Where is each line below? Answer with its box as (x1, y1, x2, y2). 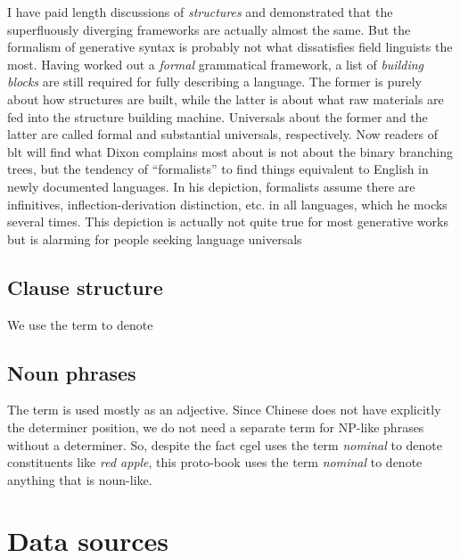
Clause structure (7, 273, 163, 300)
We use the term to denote (7, 315, 153, 333)
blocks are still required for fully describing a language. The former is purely (7, 72, 422, 91)
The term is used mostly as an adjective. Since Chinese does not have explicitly (7, 400, 441, 419)
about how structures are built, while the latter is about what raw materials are (7, 89, 444, 108)
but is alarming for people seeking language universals (7, 229, 302, 248)
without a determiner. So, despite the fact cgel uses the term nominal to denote (7, 435, 442, 454)
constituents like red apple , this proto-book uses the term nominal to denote (7, 453, 423, 472)
